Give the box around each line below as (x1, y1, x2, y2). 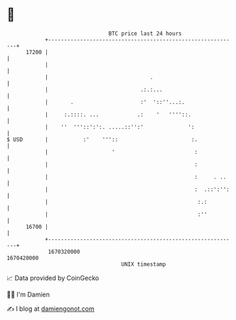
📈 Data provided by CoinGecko (6, 274, 100, 282)
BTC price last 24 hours (108, 30, 182, 37)
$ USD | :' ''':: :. (6, 135, 198, 143)
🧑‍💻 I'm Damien (6, 290, 50, 299)
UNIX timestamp (121, 260, 166, 268)
